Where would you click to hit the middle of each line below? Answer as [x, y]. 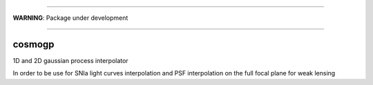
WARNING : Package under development [70, 18]
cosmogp [34, 44]
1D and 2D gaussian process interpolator [70, 60]
